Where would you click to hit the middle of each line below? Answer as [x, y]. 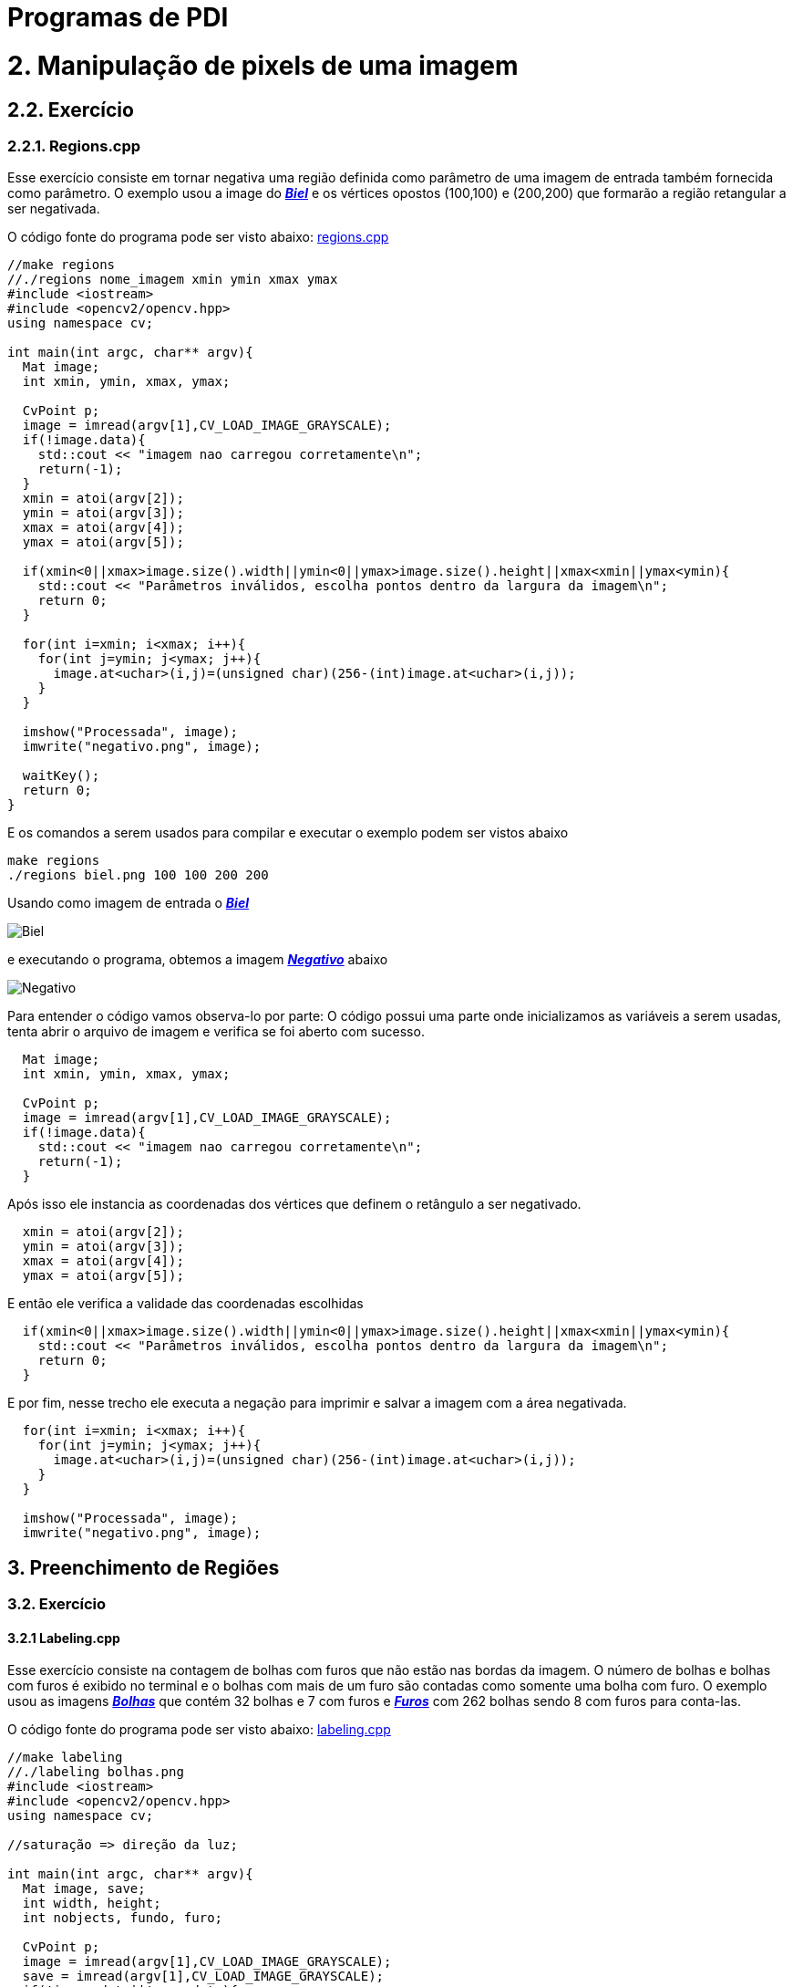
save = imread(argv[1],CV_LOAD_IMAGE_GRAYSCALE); [203, 1977]
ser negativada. [54, 209]
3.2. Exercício [57, 1604]
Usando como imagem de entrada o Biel [128, 903]
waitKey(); [61, 776]
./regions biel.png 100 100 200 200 [138, 875]
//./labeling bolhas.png [96, 1772]
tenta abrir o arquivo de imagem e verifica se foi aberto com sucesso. [216, 1032]
